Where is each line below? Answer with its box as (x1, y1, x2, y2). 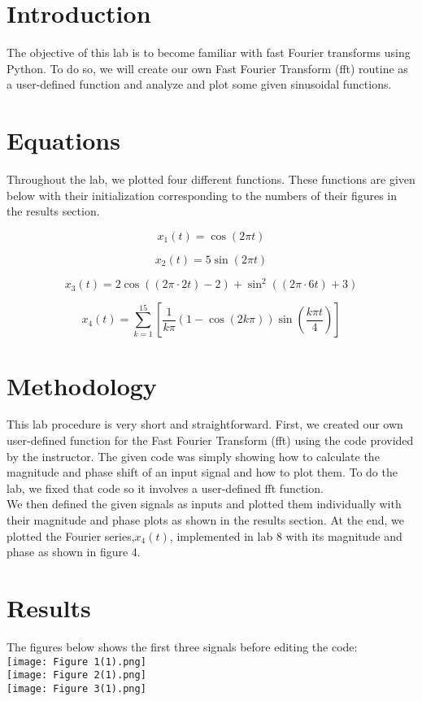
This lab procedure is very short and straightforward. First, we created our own (7, 416, 403, 433)
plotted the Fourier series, (7, 527, 135, 544)
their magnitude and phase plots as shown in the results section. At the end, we (7, 512, 405, 528)
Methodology (7, 368, 157, 402)
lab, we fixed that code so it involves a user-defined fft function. (7, 479, 324, 496)
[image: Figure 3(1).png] (7, 682, 146, 694)
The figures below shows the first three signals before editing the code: (7, 638, 358, 655)
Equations (7, 124, 120, 157)
